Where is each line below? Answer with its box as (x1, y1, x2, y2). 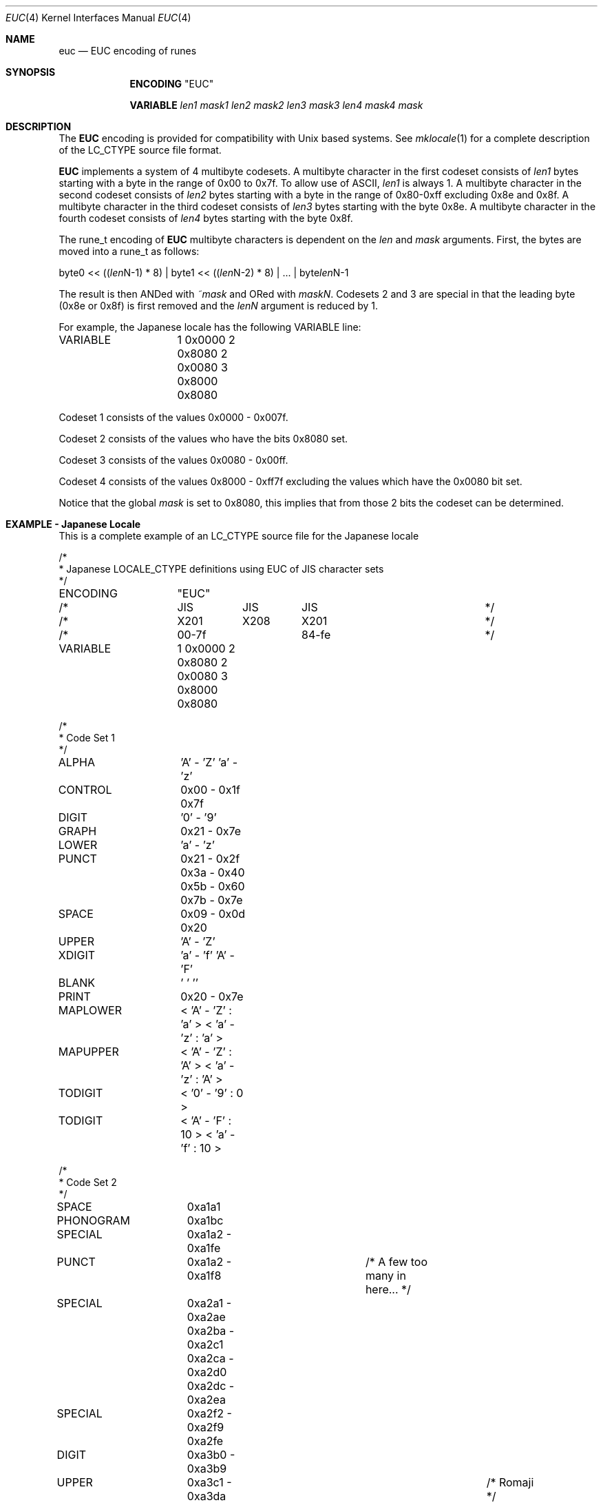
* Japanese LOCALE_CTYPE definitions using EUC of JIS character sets (59, 563, 384, 575)
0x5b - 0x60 (180, 879, 245, 893)
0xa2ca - (187, 1351, 234, 1365)
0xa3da (187, 1489, 226, 1503)
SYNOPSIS (6, 66, 56, 78)
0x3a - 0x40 (180, 866, 245, 879)
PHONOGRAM (56, 1214, 130, 1227)
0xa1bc (187, 1214, 224, 1227)
